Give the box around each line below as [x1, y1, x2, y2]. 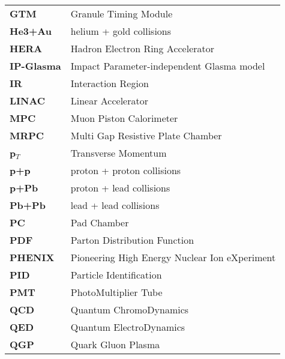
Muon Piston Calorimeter [70, 111, 178, 125]
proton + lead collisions [70, 181, 170, 195]
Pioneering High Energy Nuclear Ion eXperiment [70, 250, 276, 264]
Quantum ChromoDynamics [70, 303, 189, 316]
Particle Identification [70, 268, 162, 282]
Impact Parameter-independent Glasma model [70, 59, 265, 73]
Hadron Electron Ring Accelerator [70, 41, 215, 55]
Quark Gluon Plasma [70, 337, 160, 351]
